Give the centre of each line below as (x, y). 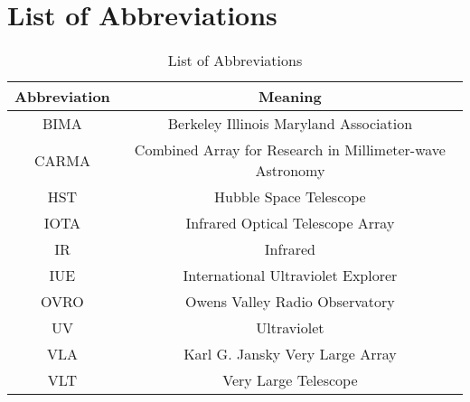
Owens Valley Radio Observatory (290, 302)
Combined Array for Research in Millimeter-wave (290, 150)
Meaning (290, 97)
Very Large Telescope (290, 380)
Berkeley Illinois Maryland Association (290, 124)
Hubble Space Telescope (290, 197)
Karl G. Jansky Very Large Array (290, 354)
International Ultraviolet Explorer (290, 276)
